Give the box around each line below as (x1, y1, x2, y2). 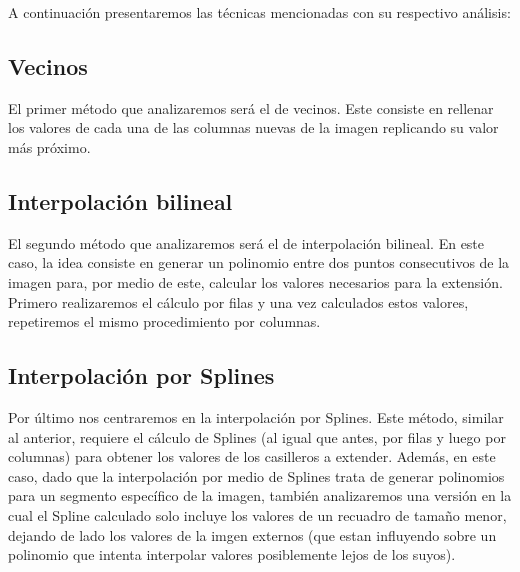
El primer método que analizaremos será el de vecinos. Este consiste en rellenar (8, 97, 494, 118)
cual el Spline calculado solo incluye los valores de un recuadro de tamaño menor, (8, 504, 507, 525)
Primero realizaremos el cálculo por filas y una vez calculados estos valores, (8, 291, 469, 312)
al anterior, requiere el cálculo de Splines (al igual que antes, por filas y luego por (8, 426, 506, 447)
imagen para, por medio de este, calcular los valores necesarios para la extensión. (8, 271, 503, 292)
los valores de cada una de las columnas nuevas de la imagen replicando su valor (8, 117, 499, 138)
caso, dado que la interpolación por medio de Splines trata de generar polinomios (8, 465, 505, 486)
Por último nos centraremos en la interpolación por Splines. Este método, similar (8, 406, 504, 427)
